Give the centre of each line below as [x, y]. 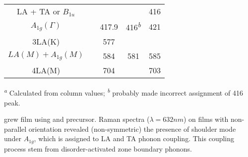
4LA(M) [46, 70]
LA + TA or [38, 11]
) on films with [206, 119]
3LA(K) [46, 42]
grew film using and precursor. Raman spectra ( [77, 119]
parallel [15, 129]
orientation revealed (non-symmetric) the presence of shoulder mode [132, 129]
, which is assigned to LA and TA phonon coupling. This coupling [134, 138]
